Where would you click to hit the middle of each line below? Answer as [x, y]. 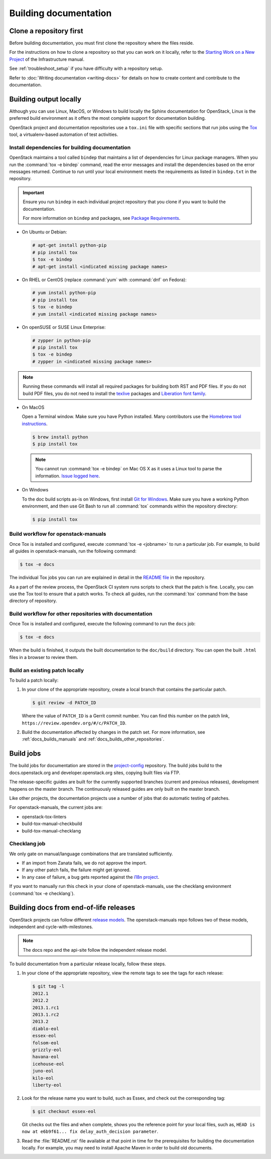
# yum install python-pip [64, 293]
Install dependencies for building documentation [70, 147]
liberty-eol [47, 1085]
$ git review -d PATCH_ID [64, 703]
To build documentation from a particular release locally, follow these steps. [88, 964]
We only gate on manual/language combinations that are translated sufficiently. [91, 854]
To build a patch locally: [34, 680]
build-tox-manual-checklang [51, 831]
